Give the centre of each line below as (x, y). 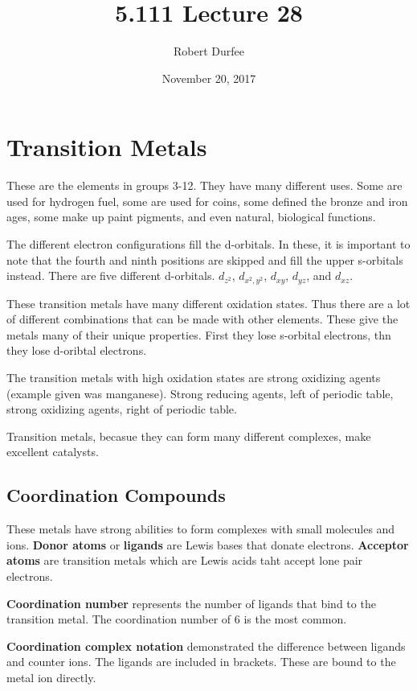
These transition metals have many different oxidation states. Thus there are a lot (208, 303)
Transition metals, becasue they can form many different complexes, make (189, 436)
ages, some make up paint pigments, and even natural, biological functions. (191, 217)
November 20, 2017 (209, 78)
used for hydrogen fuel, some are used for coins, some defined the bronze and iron (207, 201)
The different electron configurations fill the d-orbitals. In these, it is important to (208, 244)
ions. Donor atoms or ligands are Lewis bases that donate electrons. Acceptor (208, 544)
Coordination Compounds (116, 495)
